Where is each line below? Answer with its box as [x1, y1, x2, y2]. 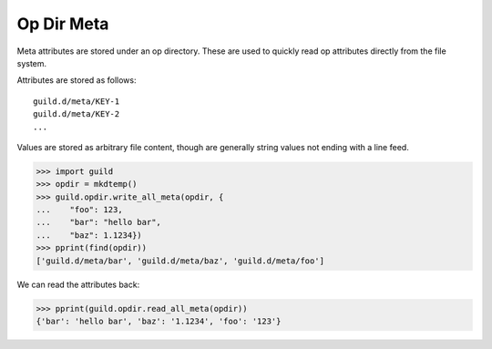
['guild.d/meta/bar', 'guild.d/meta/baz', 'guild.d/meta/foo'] [36, 255, 325, 266]
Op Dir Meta [16, 14, 109, 34]
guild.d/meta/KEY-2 [33, 109, 120, 119]
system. [16, 57, 47, 68]
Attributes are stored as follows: [16, 75, 137, 86]
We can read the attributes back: [16, 279, 140, 290]
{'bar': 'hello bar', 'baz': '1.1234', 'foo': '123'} [36, 315, 282, 326]
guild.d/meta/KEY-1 [33, 96, 120, 107]
